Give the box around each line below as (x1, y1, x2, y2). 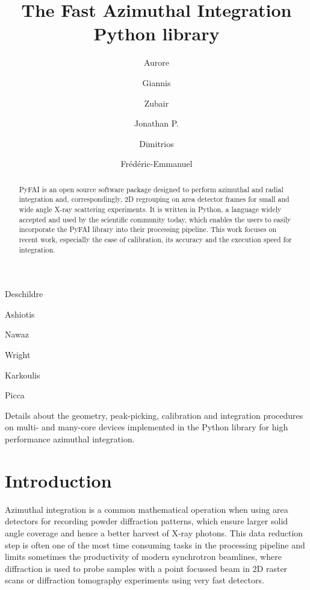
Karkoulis (5, 368, 40, 381)
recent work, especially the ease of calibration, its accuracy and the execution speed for (19, 234, 292, 244)
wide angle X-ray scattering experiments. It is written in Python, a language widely (19, 204, 282, 214)
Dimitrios (139, 137, 174, 149)
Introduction (5, 468, 112, 492)
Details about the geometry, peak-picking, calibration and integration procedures (5, 409, 303, 421)
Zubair (144, 96, 169, 109)
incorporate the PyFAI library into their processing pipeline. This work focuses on (19, 224, 277, 234)
